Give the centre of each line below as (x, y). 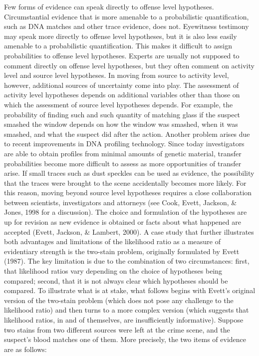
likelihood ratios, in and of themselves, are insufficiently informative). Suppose (124, 320)
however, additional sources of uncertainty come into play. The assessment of (122, 85)
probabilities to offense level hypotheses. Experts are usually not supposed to (122, 55)
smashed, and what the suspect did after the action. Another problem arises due (127, 134)
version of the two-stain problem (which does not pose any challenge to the (119, 300)
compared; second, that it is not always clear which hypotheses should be (116, 280)
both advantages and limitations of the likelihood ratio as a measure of (113, 241)
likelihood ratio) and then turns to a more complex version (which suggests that (127, 310)
